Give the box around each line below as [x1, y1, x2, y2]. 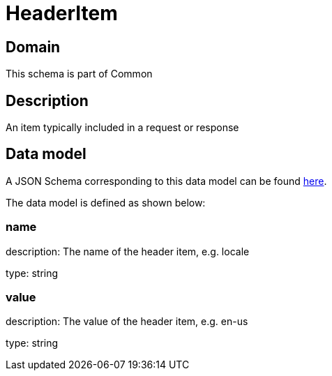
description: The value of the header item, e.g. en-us [6, 315, 248, 328]
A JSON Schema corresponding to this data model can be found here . [6, 174, 327, 187]
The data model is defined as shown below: [6, 196, 206, 209]
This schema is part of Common [6, 68, 153, 80]
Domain [6, 38, 61, 56]
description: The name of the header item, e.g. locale [6, 245, 250, 257]
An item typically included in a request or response [6, 121, 239, 134]
